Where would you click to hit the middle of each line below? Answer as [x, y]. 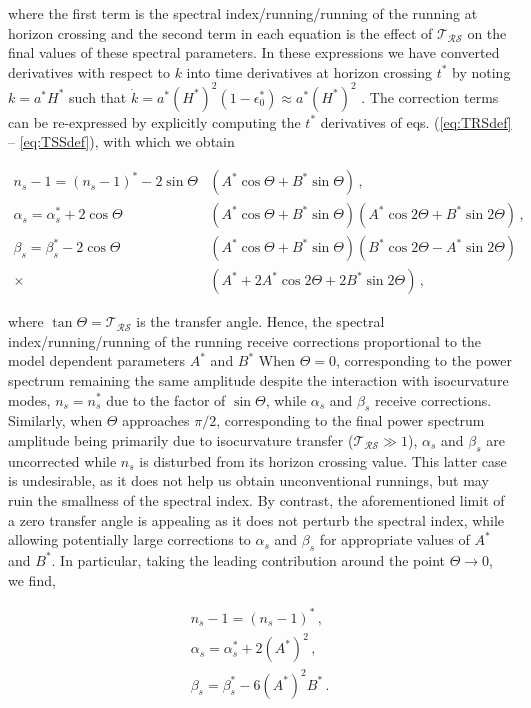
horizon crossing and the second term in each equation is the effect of [220, 32]
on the [487, 32]
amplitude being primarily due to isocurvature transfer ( [181, 439]
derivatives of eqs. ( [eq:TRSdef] [416, 121]
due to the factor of [166, 399]
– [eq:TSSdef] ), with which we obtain [121, 141]
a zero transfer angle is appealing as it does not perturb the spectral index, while [256, 519]
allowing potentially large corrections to [129, 539]
